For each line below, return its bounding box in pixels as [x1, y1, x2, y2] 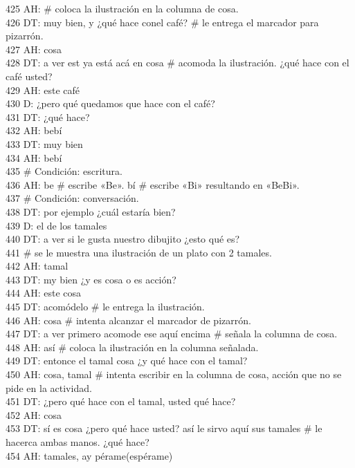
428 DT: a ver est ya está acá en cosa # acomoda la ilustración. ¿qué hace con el [6, 55, 349, 70]
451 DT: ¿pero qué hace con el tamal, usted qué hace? [6, 394, 236, 409]
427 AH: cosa [6, 41, 62, 56]
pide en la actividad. [6, 380, 92, 395]
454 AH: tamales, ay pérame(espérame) [6, 448, 173, 462]
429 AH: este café [6, 82, 80, 97]
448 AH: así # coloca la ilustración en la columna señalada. [6, 339, 259, 354]
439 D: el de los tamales [6, 218, 107, 232]
